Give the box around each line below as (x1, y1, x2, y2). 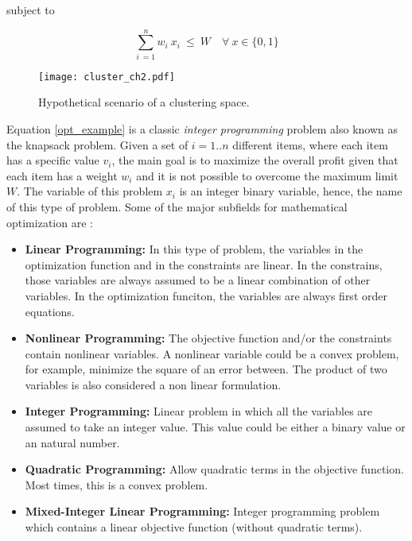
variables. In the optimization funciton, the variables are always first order (25, 287, 387, 303)
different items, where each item (232, 136, 388, 153)
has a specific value (6, 152, 99, 168)
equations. (25, 303, 75, 319)
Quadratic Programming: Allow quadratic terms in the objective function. (25, 461, 404, 477)
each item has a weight (6, 167, 118, 184)
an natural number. (25, 434, 120, 450)
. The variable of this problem (17, 183, 163, 199)
